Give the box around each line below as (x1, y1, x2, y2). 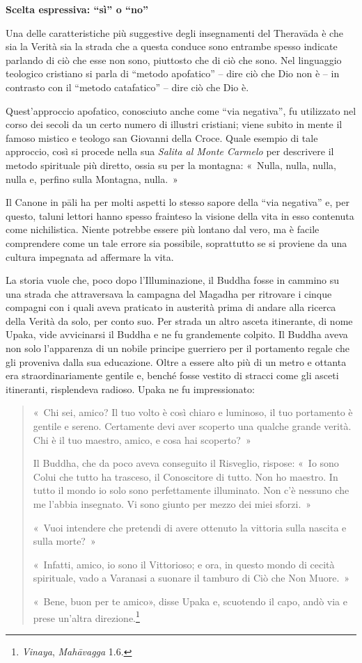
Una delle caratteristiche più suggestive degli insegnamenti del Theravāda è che (6, 25, 343, 40)
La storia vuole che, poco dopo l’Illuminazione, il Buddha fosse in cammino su (6, 273, 340, 287)
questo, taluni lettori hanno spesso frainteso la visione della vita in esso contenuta (6, 208, 354, 223)
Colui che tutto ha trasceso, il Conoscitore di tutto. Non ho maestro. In (33, 469, 338, 484)
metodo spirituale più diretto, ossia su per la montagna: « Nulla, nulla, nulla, (6, 157, 336, 172)
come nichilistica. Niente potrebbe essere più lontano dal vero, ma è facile (6, 222, 320, 237)
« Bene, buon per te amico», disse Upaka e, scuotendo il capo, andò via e (33, 593, 347, 608)
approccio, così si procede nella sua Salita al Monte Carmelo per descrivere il (6, 144, 334, 159)
